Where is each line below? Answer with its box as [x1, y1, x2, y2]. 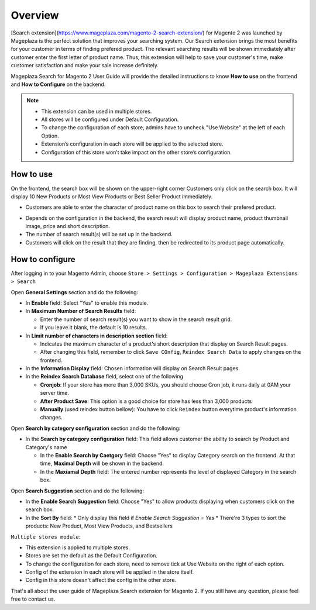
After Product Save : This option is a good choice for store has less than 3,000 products [40, 398, 252, 405]
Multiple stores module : [11, 533, 81, 540]
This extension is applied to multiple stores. [25, 544, 130, 551]
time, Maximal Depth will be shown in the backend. [40, 460, 164, 467]
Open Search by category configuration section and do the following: [11, 425, 181, 432]
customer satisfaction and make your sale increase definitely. [11, 62, 159, 69]
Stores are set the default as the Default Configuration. [25, 552, 158, 559]
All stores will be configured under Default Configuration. [41, 116, 179, 123]
